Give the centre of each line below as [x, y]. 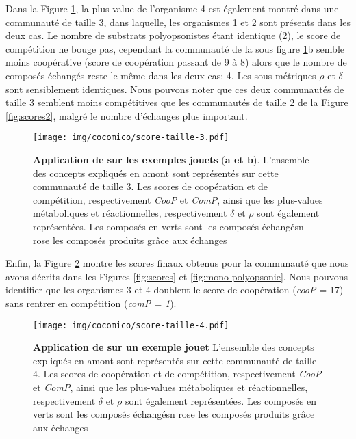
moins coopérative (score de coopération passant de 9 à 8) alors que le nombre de [176, 62]
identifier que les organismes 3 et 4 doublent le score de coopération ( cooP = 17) [175, 290]
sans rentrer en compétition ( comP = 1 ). [91, 303]
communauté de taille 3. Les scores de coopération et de [151, 186]
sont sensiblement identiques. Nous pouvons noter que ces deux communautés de [175, 89]
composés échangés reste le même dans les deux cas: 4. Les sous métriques [161, 75]
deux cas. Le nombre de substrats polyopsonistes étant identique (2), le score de [173, 35]
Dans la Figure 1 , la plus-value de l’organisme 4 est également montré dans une [172, 8]
